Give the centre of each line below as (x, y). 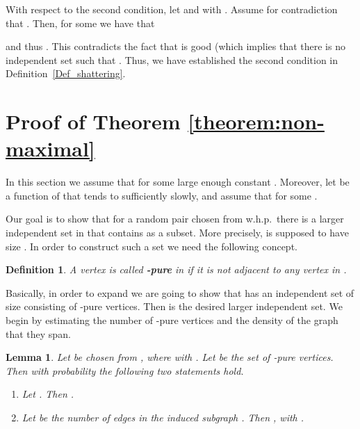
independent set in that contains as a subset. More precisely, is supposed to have (177, 233)
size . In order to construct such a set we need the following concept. (152, 246)
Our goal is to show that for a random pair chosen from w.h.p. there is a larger (175, 219)
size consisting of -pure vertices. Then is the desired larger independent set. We (174, 306)
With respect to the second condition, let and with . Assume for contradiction (172, 9)
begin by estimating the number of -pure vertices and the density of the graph (172, 320)
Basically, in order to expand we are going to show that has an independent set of (180, 292)
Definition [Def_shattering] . (66, 73)
